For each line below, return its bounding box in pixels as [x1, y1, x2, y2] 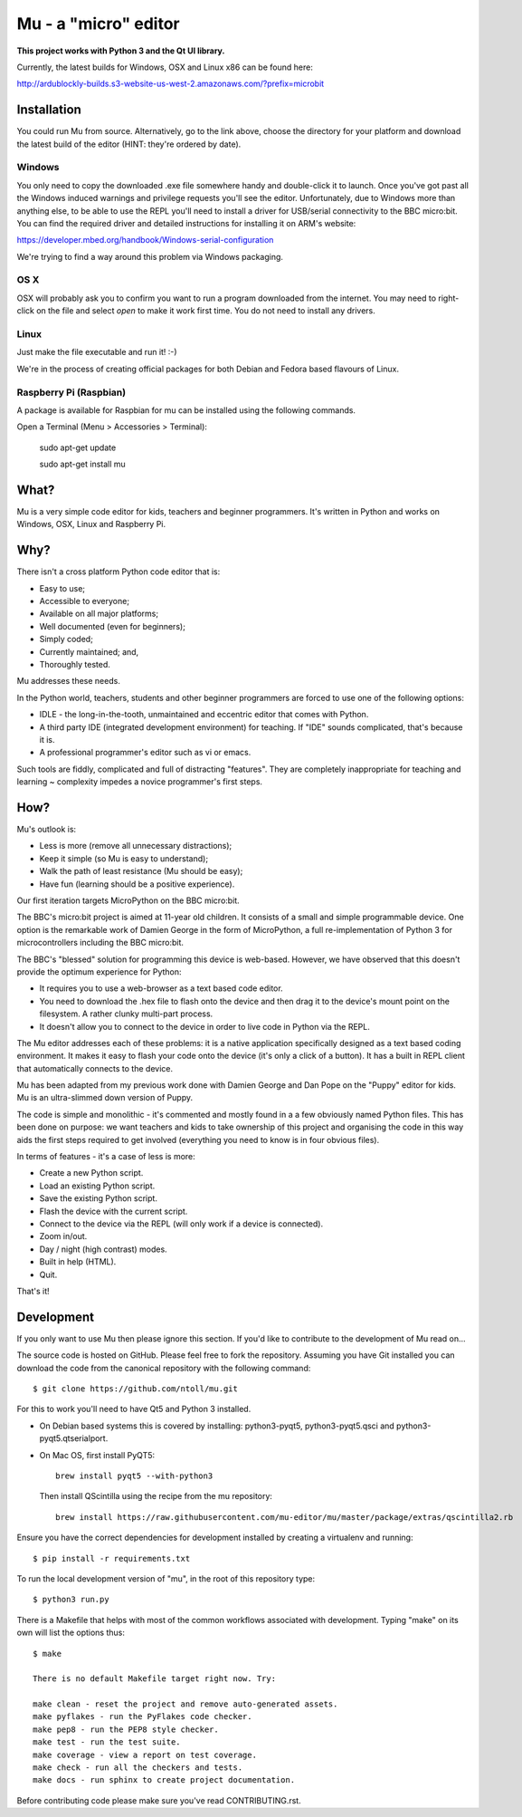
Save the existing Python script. [39, 1193, 158, 1204]
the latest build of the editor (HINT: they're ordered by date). [16, 139, 242, 149]
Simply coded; [39, 634, 94, 645]
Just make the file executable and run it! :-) [16, 347, 177, 358]
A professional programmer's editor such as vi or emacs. [39, 747, 252, 758]
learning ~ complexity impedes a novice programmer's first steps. [16, 776, 262, 787]
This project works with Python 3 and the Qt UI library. [16, 45, 225, 56]
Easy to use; [39, 582, 86, 593]
